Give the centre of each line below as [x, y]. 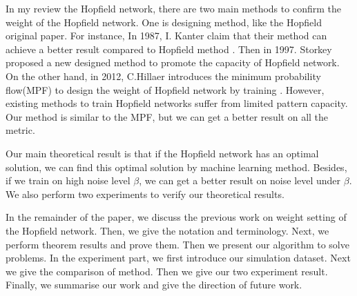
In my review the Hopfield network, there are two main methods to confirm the [173, 8]
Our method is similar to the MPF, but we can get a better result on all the [167, 116]
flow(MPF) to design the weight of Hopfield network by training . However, [165, 89]
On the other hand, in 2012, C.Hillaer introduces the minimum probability [163, 76]
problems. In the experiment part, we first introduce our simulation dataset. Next [178, 258]
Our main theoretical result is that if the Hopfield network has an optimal [162, 153]
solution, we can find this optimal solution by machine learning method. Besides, [176, 167]
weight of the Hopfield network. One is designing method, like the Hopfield [164, 22]
